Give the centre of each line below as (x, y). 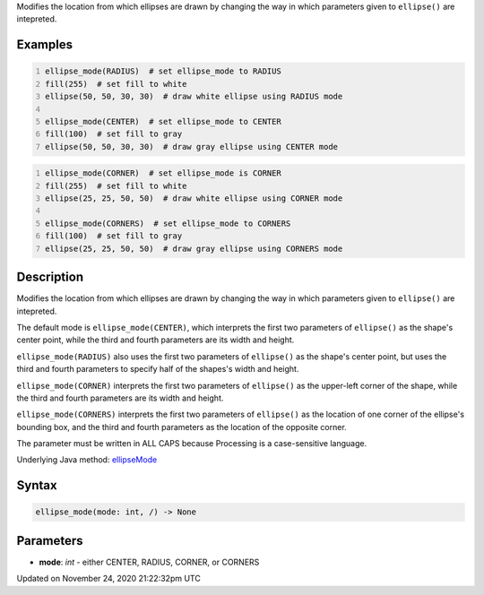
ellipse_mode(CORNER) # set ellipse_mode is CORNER (163, 173)
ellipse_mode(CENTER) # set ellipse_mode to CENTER (163, 121)
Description (50, 277)
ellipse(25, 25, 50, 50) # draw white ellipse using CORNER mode (194, 198)
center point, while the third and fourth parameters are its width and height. (156, 340)
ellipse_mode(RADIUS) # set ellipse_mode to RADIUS (163, 71)
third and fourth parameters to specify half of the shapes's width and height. (158, 369)
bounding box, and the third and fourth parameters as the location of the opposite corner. (181, 427)
